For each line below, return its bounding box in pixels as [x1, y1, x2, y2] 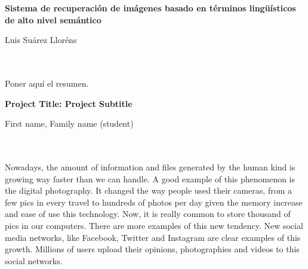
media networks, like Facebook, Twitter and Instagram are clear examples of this [5, 231, 301, 243]
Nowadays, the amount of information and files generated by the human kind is [5, 160, 295, 173]
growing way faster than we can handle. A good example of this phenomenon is [5, 172, 295, 185]
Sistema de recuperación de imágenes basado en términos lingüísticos [5, 2, 296, 14]
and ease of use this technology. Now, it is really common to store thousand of [5, 207, 291, 220]
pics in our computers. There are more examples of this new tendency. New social [5, 219, 303, 231]
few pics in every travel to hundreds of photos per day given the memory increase [5, 195, 303, 208]
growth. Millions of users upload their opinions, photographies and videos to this [5, 243, 300, 255]
